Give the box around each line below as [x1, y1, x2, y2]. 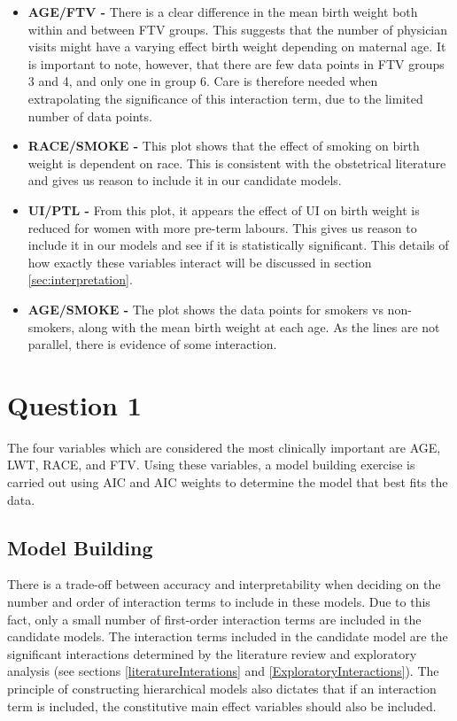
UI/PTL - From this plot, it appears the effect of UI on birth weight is [27, 200, 420, 219]
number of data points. [27, 106, 152, 125]
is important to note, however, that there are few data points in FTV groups [27, 54, 445, 73]
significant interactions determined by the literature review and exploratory [7, 644, 417, 663]
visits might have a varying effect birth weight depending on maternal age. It [27, 37, 446, 56]
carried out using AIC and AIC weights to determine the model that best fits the [7, 473, 448, 491]
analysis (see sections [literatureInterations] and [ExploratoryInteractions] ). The [7, 662, 439, 680]
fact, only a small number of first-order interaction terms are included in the [7, 609, 422, 628]
